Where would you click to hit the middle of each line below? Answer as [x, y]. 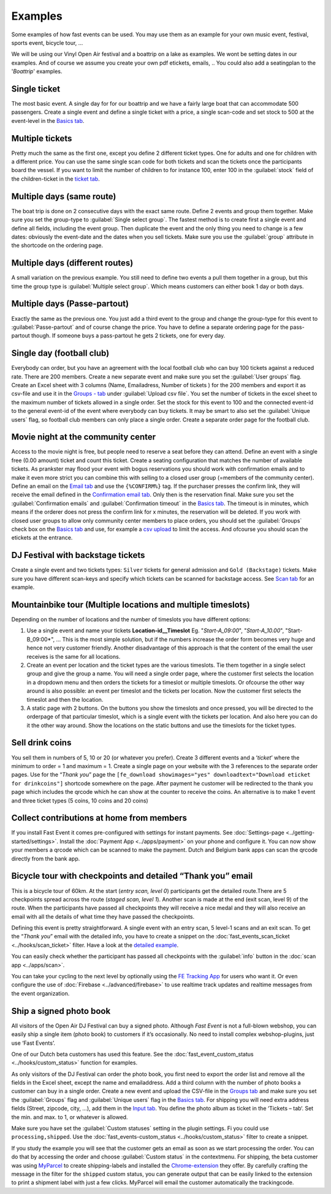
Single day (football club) [60, 353]
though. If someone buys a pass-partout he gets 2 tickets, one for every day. [128, 336]
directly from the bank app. [46, 858]
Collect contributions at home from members [99, 818]
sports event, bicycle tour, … [47, 42]
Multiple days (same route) [64, 196]
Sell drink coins [41, 743]
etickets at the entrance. [42, 538]
